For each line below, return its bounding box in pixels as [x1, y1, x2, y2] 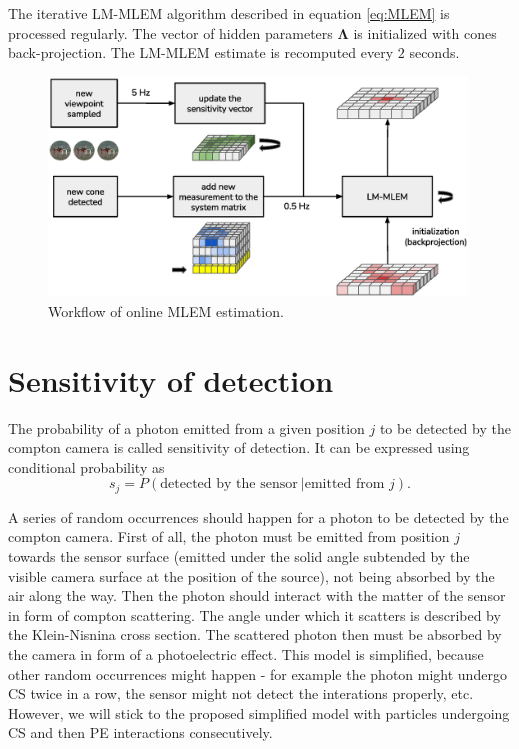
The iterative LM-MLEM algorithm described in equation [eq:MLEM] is [8, 3, 450, 23]
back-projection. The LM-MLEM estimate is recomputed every [8, 42, 394, 63]
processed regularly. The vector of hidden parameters [8, 22, 333, 43]
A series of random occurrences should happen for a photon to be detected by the [8, 506, 509, 527]
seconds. [409, 42, 460, 63]
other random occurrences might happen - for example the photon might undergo [8, 663, 507, 684]
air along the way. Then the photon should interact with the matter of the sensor [8, 585, 506, 606]
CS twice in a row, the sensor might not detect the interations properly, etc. [8, 683, 474, 704]
